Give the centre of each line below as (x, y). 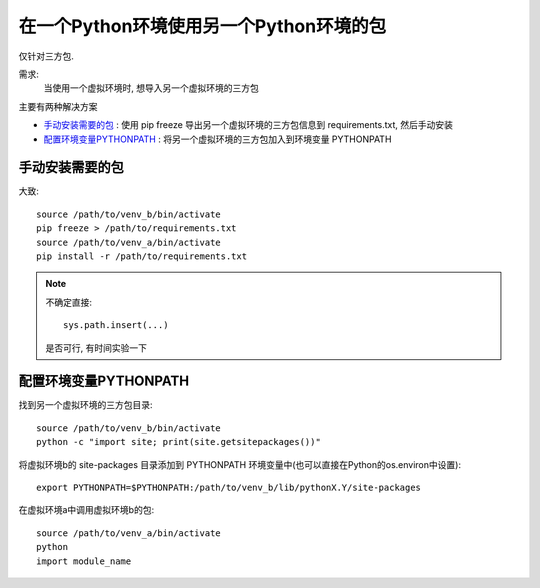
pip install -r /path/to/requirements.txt (142, 256)
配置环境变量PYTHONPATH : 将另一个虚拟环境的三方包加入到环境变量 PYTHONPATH (217, 139)
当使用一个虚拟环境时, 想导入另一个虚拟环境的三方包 (151, 88)
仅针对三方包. (46, 56)
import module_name (84, 561)
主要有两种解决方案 (58, 106)
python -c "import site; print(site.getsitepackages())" (179, 442)
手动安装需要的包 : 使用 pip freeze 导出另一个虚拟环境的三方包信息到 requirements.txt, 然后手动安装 (248, 125)
